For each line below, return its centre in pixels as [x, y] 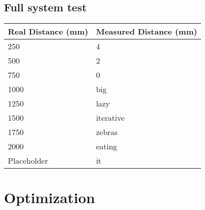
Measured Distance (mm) [147, 32]
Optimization [50, 197]
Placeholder [28, 161]
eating [106, 146]
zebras [107, 132]
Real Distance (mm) [48, 32]
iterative [110, 118]
